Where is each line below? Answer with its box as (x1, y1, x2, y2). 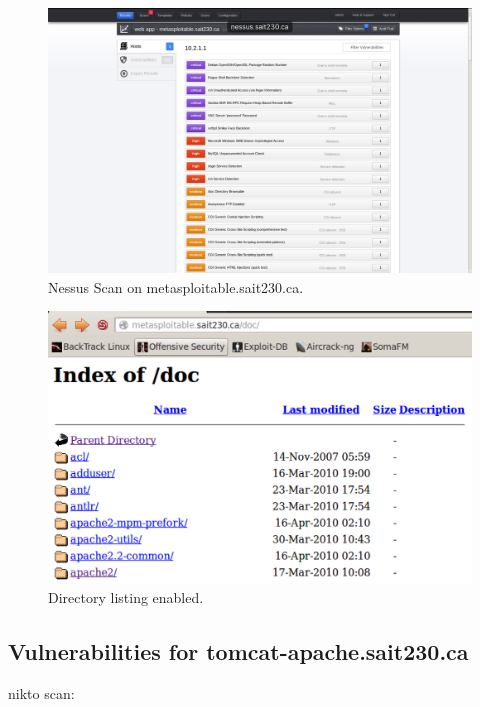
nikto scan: (8, 682, 75, 703)
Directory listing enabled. (48, 586, 204, 607)
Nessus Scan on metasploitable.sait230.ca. (48, 276, 304, 297)
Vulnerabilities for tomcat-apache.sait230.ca (8, 635, 469, 666)
